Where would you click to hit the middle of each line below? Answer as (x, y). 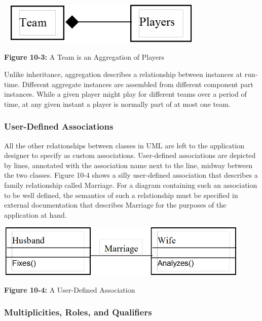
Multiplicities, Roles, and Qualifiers (78, 312)
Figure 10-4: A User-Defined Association (70, 289)
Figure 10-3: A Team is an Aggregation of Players (84, 57)
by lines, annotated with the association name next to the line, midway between (128, 165)
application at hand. (35, 214)
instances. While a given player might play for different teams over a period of (125, 94)
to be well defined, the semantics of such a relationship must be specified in (121, 195)
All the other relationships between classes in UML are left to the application (124, 145)
